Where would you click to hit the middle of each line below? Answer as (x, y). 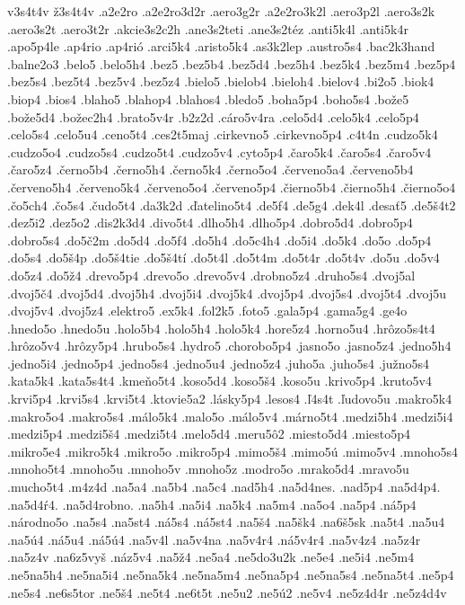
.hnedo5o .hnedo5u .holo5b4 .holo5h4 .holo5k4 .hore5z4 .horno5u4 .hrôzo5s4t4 (221, 328)
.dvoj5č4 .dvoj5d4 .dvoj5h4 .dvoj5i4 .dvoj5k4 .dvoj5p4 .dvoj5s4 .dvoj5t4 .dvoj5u (227, 293)
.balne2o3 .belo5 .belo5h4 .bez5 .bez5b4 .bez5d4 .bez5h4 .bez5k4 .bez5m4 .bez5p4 (232, 63)
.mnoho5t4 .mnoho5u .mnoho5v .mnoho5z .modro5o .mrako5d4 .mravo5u (208, 469)
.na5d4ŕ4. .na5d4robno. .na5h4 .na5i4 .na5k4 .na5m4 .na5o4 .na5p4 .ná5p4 (212, 504)
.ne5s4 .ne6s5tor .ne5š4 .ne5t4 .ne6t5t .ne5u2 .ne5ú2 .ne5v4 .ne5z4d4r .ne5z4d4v (227, 592)
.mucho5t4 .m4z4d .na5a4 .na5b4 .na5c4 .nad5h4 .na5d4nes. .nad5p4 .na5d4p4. (224, 487)
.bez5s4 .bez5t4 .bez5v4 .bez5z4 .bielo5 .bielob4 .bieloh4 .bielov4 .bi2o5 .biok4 (221, 81)
